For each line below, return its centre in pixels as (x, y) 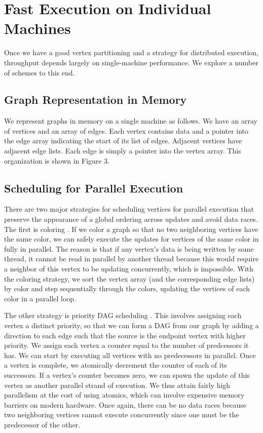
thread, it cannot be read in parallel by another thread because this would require (131, 259)
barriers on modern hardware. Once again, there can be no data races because (125, 404)
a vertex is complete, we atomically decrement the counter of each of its (116, 365)
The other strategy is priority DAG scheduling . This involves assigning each (123, 315)
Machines (37, 28)
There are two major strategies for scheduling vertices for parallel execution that (129, 209)
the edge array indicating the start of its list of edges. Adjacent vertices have (123, 141)
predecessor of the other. (42, 424)
